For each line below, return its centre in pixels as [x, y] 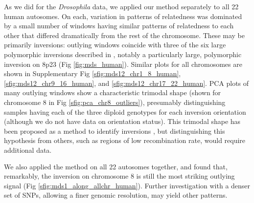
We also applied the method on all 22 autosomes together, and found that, [116, 166]
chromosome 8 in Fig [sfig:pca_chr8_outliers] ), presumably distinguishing [115, 102]
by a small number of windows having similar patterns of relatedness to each [119, 26]
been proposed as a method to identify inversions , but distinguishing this [115, 131]
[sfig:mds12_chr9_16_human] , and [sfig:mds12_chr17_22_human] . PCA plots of [127, 83]
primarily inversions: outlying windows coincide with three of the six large [115, 45]
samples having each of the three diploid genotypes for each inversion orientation [125, 112]
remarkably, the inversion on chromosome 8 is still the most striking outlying [119, 176]
